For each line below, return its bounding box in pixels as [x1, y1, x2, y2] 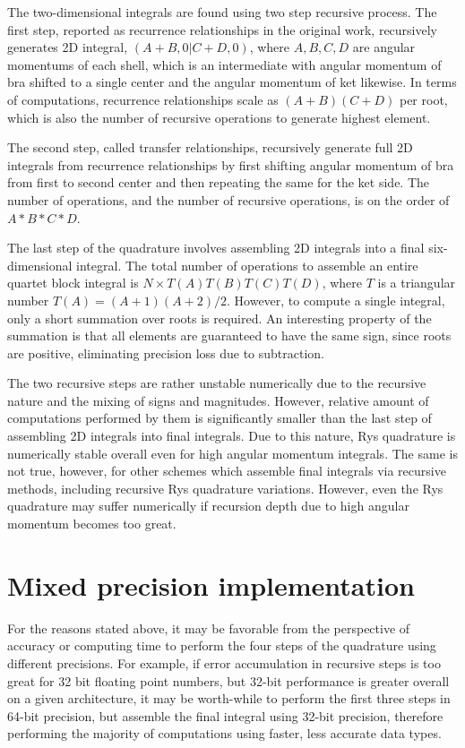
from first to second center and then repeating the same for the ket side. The [7, 173, 430, 192]
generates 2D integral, [7, 38, 128, 56]
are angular [352, 38, 416, 56]
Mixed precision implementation [7, 566, 415, 603]
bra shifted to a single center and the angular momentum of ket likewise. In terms [7, 73, 457, 91]
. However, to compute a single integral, [227, 290, 445, 309]
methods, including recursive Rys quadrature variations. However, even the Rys [7, 478, 443, 497]
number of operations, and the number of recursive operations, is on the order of [7, 190, 450, 209]
